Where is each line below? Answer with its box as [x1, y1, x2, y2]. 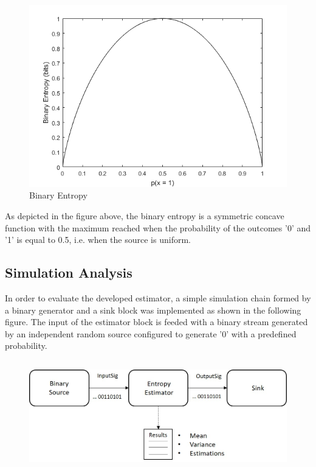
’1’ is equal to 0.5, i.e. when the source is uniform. [5, 233, 191, 246]
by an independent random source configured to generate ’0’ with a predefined [5, 327, 297, 340]
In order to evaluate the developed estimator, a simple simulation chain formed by [5, 292, 311, 304]
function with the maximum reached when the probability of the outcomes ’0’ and [5, 221, 311, 234]
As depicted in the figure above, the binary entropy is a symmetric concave [5, 209, 284, 222]
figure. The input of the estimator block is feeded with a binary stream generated [5, 315, 308, 328]
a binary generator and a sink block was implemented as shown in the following [5, 303, 301, 316]
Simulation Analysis [5, 263, 132, 282]
